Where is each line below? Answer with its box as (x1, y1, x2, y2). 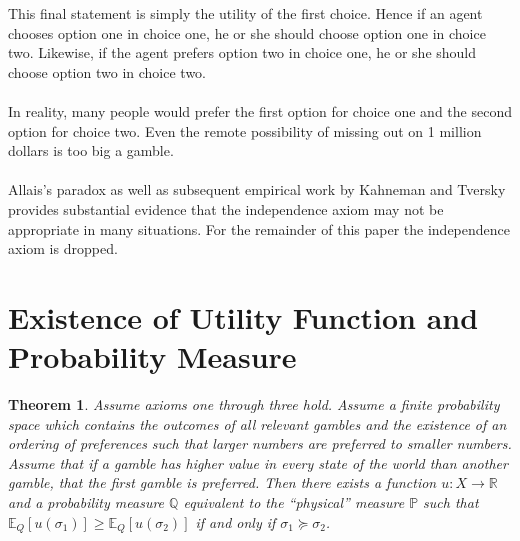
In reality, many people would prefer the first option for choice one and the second (8, 100, 512, 121)
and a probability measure (8, 492, 165, 512)
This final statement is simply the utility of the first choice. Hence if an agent (8, 3, 483, 23)
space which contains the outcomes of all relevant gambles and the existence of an (8, 413, 507, 434)
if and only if (195, 511, 276, 532)
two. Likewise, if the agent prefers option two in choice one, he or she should (8, 42, 477, 63)
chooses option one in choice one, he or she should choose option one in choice (8, 22, 486, 43)
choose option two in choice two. (8, 61, 206, 82)
